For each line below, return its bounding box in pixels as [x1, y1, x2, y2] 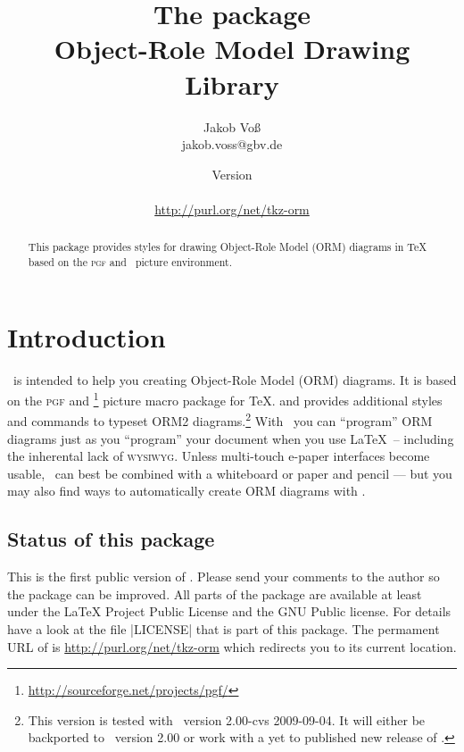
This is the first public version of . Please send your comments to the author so [7, 567, 440, 586]
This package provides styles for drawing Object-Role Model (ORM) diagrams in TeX [28, 239, 427, 255]
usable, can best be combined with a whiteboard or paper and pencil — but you [7, 464, 452, 482]
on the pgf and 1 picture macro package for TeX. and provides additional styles [7, 389, 443, 409]
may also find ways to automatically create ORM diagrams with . [7, 481, 366, 500]
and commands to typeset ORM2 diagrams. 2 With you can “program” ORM [7, 409, 433, 430]
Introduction [7, 318, 166, 355]
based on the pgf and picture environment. [28, 254, 232, 269]
